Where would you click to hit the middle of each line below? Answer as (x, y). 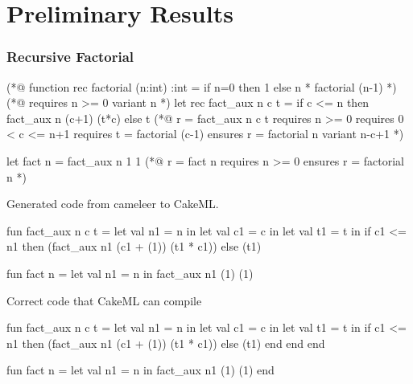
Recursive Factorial (70, 57)
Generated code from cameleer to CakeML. (113, 204)
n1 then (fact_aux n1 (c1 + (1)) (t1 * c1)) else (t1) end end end (166, 343)
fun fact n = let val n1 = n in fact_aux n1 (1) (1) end (140, 370)
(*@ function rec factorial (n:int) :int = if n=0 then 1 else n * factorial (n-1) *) (202, 86)
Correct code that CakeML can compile (104, 300)
